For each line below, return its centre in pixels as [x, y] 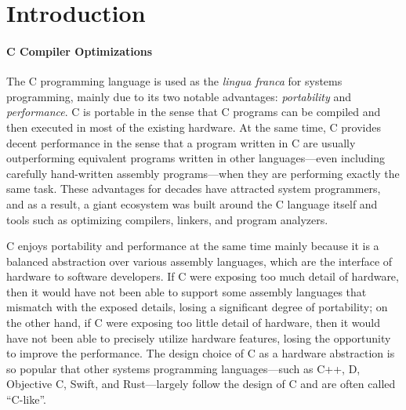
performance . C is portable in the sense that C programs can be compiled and [194, 112]
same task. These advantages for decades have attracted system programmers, [194, 189]
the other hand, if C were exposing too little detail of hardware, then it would [194, 323]
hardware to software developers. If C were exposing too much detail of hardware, [203, 276]
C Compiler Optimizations [80, 51]
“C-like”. [26, 399]
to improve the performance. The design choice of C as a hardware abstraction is [201, 353]
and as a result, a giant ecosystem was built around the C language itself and [192, 203]
